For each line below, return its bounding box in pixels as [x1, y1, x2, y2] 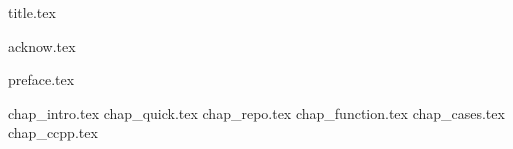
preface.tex [8, 69, 75, 90]
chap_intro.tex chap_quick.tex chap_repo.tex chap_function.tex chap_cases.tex [8, 102, 505, 123]
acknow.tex [8, 35, 76, 56]
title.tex [8, 2, 56, 22]
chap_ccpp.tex [8, 122, 98, 143]
